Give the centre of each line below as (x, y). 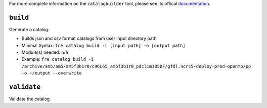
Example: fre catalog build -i (58, 59)
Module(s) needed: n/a (45, 52)
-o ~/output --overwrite (51, 73)
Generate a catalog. (29, 29)
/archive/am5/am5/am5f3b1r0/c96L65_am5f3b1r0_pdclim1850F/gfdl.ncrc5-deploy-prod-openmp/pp (136, 66)
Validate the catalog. (30, 99)
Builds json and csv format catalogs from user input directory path (89, 38)
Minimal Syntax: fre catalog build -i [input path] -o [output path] (103, 45)
